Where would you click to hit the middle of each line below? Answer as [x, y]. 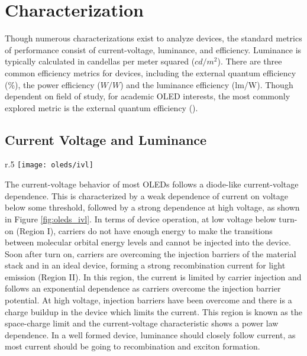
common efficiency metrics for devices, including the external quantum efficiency [151, 72]
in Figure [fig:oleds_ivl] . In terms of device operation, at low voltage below [140, 219]
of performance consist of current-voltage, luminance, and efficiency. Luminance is [153, 49]
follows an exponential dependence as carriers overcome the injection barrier [143, 288]
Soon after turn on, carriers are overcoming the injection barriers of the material [151, 253]
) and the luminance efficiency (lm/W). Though [207, 84]
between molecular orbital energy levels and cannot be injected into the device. [148, 242]
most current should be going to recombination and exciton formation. [133, 346]
